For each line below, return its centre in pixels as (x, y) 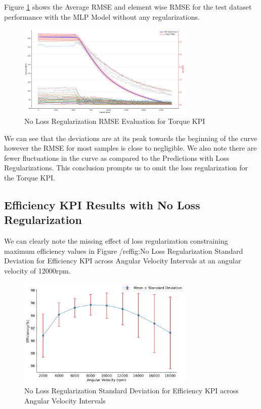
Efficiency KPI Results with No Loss (102, 205)
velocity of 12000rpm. (37, 271)
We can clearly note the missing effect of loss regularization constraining (116, 241)
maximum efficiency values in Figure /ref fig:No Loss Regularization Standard (124, 251)
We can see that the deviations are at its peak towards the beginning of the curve (131, 138)
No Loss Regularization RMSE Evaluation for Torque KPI (115, 121)
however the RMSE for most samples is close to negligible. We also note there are (130, 148)
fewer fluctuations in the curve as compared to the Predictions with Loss (117, 157)
